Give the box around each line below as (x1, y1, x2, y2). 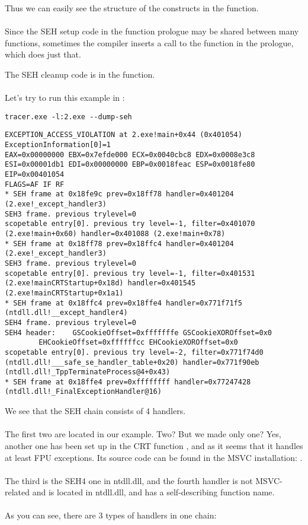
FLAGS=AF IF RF (5, 180, 65, 189)
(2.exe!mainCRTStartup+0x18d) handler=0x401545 (5, 279, 196, 288)
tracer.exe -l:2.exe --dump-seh (5, 112, 132, 121)
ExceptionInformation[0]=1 (5, 141, 111, 149)
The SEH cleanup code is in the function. (5, 68, 155, 80)
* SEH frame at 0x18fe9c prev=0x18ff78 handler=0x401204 (5, 190, 234, 199)
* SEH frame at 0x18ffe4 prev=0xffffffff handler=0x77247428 (5, 377, 251, 386)
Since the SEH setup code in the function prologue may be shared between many (5, 25, 299, 37)
